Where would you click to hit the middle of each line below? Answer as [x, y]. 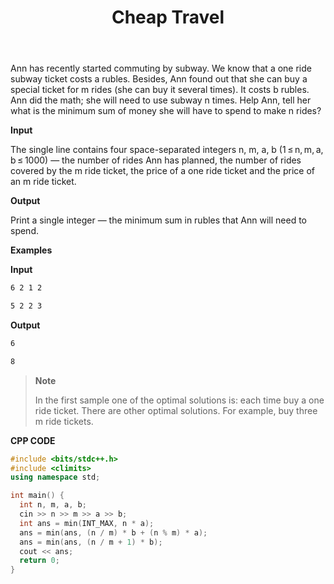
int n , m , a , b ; [53, 505]
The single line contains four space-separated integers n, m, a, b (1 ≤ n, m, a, [167, 150]
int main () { [37, 496]
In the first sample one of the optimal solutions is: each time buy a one [179, 400]
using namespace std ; [55, 477]
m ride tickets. [64, 421]
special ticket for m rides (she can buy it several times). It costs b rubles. [160, 90]
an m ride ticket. [43, 182]
